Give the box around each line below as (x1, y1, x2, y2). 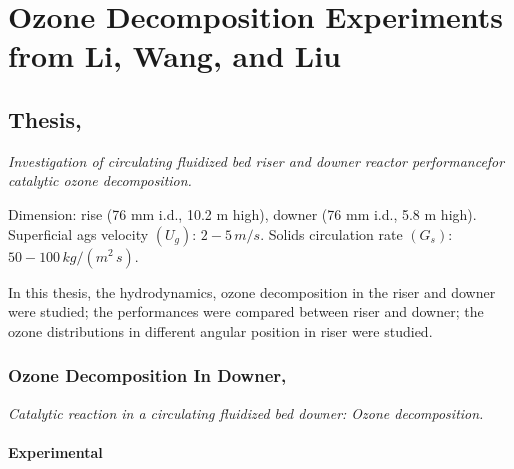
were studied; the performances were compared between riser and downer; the (8, 301, 484, 322)
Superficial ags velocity (8, 223, 149, 244)
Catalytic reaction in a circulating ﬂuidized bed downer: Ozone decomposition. (8, 402, 484, 423)
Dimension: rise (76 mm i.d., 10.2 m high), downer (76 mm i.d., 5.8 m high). (8, 203, 477, 224)
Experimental (8, 441, 103, 462)
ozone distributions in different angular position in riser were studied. (8, 320, 433, 341)
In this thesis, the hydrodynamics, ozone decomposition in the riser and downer (8, 281, 496, 302)
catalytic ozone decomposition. (8, 170, 192, 191)
